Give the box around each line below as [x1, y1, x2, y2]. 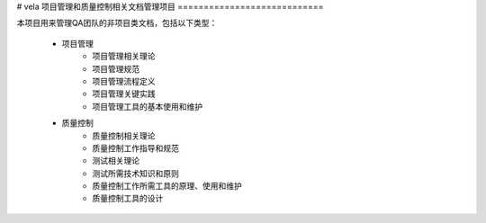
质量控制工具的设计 [92, 193, 164, 204]
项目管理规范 [92, 63, 139, 74]
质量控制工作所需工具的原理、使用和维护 [92, 181, 242, 192]
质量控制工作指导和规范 [92, 142, 179, 153]
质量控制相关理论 [92, 130, 156, 141]
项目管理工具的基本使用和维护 [92, 101, 202, 111]
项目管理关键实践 [92, 88, 156, 99]
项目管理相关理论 [92, 50, 156, 62]
